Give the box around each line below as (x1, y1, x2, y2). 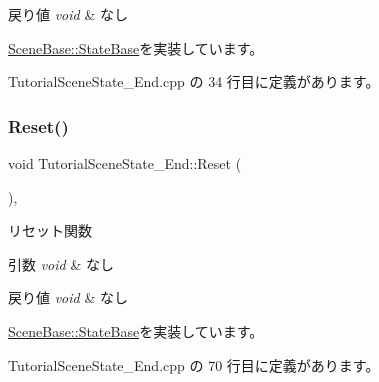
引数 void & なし (8, 253, 114, 274)
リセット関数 (8, 220, 92, 241)
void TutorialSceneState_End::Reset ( (8, 153, 242, 173)
